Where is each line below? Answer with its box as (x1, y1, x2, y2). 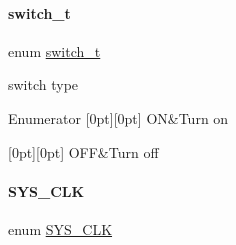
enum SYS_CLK (8, 218, 113, 239)
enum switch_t (8, 40, 101, 61)
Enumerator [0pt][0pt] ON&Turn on (8, 107, 229, 128)
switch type (8, 74, 79, 95)
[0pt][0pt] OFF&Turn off (8, 141, 159, 162)
